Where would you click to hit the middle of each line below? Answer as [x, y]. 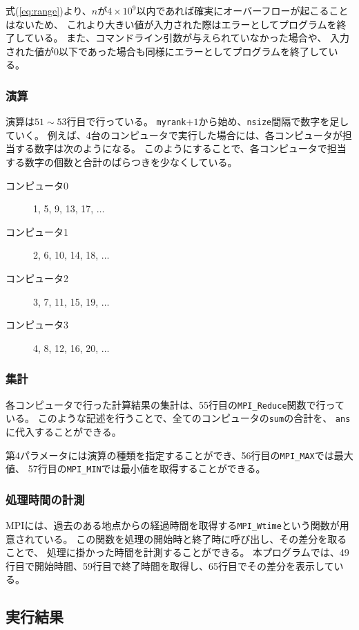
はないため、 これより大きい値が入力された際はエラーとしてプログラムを [171, 24]
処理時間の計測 [45, 499]
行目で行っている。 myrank [126, 121]
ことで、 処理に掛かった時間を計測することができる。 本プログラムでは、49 [177, 552]
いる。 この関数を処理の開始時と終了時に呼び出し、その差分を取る [195, 538]
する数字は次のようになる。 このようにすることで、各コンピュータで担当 [181, 148]
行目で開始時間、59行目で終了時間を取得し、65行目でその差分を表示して [170, 565]
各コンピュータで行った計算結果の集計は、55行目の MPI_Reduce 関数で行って [175, 404]
